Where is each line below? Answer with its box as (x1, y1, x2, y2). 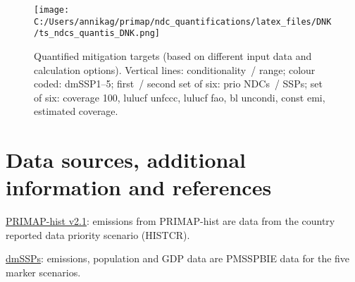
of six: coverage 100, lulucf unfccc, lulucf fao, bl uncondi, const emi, (34, 90, 325, 104)
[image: (34, 5, 70, 15)
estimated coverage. (34, 104, 118, 118)
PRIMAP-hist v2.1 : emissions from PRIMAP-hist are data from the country (6, 214, 335, 228)
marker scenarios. (6, 265, 81, 280)
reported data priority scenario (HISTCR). (6, 227, 190, 242)
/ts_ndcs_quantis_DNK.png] (34, 28, 160, 39)
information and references (6, 173, 272, 202)
